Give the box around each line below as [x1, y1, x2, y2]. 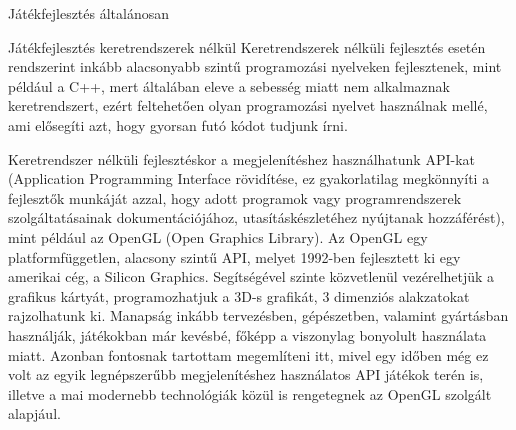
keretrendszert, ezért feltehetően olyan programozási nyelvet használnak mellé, [8, 95, 488, 116]
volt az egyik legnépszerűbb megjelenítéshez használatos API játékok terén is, [8, 364, 484, 385]
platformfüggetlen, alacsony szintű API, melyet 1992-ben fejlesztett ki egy [8, 246, 461, 267]
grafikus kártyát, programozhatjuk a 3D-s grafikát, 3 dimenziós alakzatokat [8, 285, 470, 306]
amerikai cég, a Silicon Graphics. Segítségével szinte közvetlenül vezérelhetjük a [8, 266, 495, 287]
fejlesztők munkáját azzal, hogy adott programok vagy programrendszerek [8, 187, 462, 208]
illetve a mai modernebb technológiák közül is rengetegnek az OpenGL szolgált [8, 383, 492, 404]
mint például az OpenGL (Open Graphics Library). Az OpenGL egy [8, 226, 428, 247]
